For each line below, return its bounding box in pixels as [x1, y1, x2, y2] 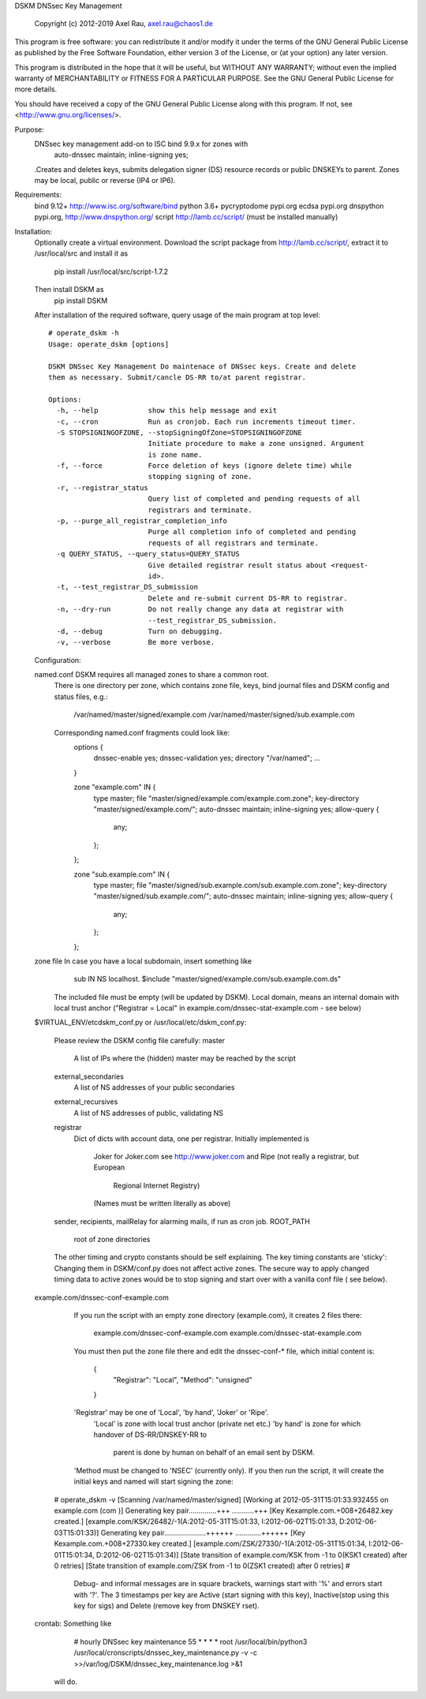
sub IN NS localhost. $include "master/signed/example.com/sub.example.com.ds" [73, 975, 342, 984]
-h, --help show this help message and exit [56, 406, 278, 415]
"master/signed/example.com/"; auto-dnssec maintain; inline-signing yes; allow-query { [93, 805, 379, 814]
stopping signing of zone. [148, 472, 252, 481]
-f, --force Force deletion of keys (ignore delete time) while [56, 462, 353, 470]
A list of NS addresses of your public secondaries [73, 1083, 235, 1092]
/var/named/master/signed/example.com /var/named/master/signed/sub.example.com [73, 710, 355, 720]
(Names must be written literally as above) [93, 1199, 231, 1208]
